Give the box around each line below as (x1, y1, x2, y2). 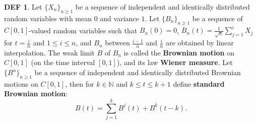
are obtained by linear (166, 37, 234, 48)
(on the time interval (31, 57, 95, 68)
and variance (100, 13, 139, 23)
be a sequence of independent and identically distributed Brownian (34, 67, 241, 78)
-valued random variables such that (28, 25, 138, 35)
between (105, 37, 130, 48)
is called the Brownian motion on (123, 47, 234, 57)
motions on (4, 78, 38, 89)
